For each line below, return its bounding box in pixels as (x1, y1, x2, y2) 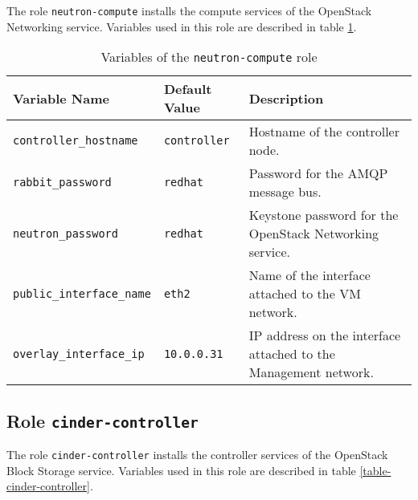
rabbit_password (13, 176, 112, 189)
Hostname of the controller (248, 122, 400, 141)
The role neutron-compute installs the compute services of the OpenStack (6, 2, 372, 18)
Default (163, 79, 212, 99)
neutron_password (13, 226, 118, 240)
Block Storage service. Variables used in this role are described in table (6, 461, 356, 478)
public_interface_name (13, 287, 151, 300)
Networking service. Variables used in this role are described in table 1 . (6, 18, 357, 35)
